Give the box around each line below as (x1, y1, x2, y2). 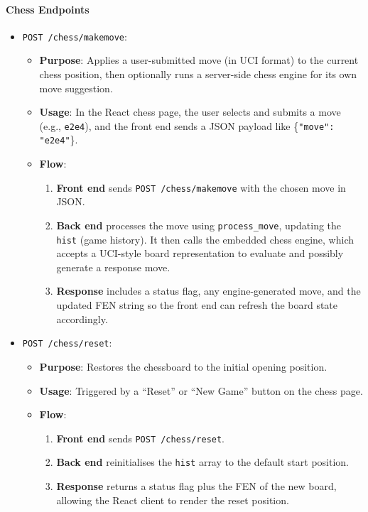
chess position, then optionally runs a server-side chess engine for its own (39, 67, 357, 82)
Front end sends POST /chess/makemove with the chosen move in (56, 180, 346, 195)
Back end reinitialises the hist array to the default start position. (56, 454, 349, 469)
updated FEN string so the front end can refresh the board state (56, 298, 338, 312)
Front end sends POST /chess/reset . (56, 430, 225, 445)
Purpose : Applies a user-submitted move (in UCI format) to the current (39, 53, 359, 67)
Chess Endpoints (6, 1, 90, 16)
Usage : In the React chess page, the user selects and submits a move (39, 104, 341, 119)
